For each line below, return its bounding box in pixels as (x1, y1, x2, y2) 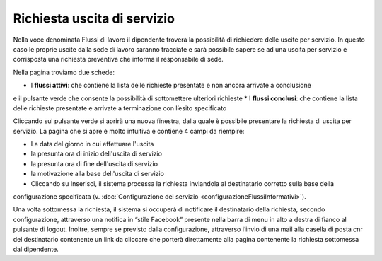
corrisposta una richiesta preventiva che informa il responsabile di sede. (13, 55, 224, 64)
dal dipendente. (13, 245, 59, 253)
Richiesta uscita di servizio (13, 11, 175, 26)
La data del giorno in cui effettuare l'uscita (30, 140, 154, 149)
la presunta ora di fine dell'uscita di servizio (30, 159, 158, 168)
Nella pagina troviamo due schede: (13, 68, 115, 76)
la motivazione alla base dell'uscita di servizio (30, 170, 164, 178)
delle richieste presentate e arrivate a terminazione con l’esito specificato (13, 103, 227, 112)
